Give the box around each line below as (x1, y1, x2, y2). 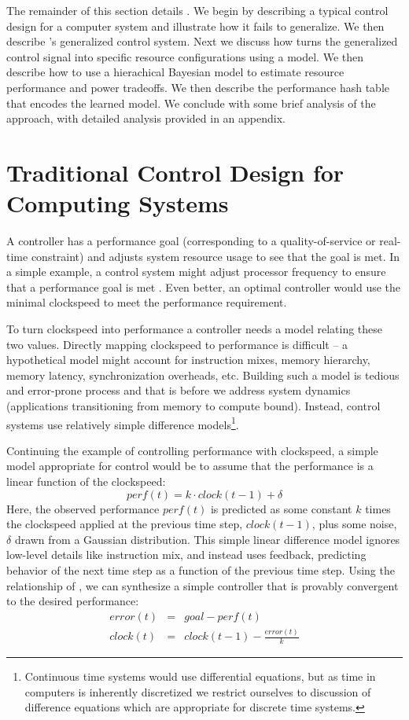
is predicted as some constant (210, 500, 352, 516)
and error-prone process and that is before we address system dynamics (6, 382, 351, 399)
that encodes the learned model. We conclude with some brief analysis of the (6, 94, 376, 111)
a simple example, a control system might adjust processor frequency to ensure (6, 263, 386, 280)
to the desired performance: (6, 593, 139, 609)
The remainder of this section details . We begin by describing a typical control (6, 2, 389, 18)
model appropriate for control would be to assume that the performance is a (6, 457, 374, 474)
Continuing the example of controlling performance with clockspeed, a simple (6, 442, 378, 458)
